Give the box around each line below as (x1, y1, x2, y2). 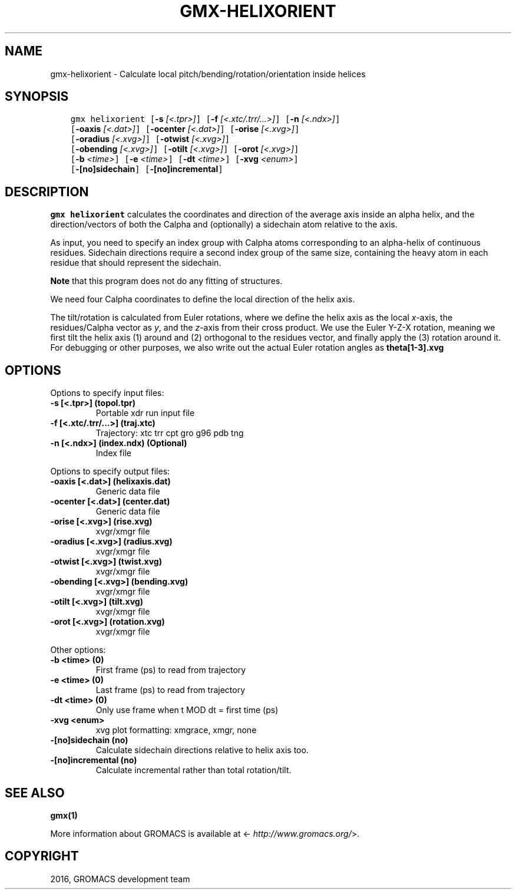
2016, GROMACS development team (50, 873, 190, 884)
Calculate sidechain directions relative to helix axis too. (95, 745, 309, 756)
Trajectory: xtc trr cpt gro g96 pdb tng (95, 428, 244, 438)
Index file (95, 448, 131, 458)
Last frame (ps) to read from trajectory (95, 685, 246, 695)
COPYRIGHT (5, 849, 79, 864)
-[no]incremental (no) (50, 755, 137, 766)
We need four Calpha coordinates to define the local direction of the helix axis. (50, 294, 355, 305)
